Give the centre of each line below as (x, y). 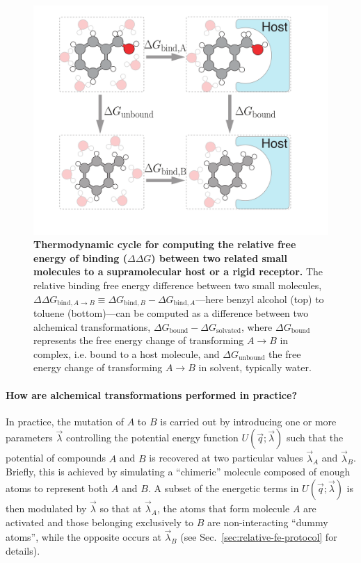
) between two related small (219, 258)
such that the (315, 438)
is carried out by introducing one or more (248, 421)
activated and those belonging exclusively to (100, 522)
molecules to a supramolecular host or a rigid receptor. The (178, 271)
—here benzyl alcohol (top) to (260, 299)
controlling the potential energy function (152, 438)
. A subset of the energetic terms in (223, 488)
